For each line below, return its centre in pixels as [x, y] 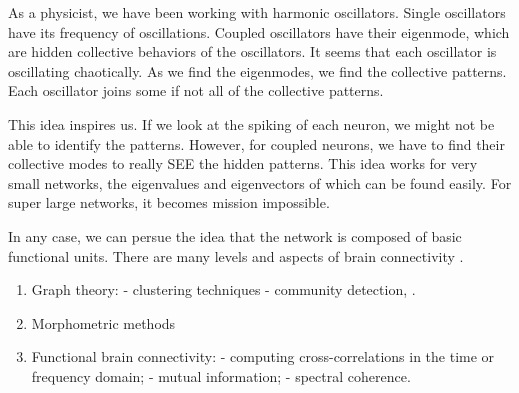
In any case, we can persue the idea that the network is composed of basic [235, 235]
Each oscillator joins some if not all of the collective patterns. [196, 90]
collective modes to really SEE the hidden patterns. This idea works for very [243, 163]
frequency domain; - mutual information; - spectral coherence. [221, 375]
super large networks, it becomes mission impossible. [169, 202]
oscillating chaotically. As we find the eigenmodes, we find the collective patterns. [257, 70]
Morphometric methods [103, 322]
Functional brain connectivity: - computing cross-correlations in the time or [263, 356]
